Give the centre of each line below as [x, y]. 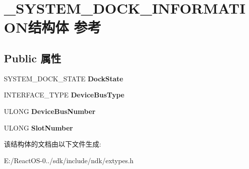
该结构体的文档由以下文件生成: [53, 144]
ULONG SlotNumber [38, 127]
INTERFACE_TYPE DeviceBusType [64, 95]
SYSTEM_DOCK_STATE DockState [64, 78]
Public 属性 [33, 58]
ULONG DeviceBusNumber [50, 111]
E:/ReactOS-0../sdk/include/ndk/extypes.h [69, 160]
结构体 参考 [65, 27]
